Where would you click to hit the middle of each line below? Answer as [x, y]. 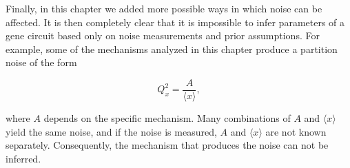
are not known [296, 131]
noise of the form [41, 62]
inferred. [23, 158]
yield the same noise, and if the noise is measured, [111, 131]
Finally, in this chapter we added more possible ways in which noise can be [164, 8]
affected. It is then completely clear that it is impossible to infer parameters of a [175, 22]
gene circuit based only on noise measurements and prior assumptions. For [163, 35]
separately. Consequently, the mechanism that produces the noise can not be [167, 145]
